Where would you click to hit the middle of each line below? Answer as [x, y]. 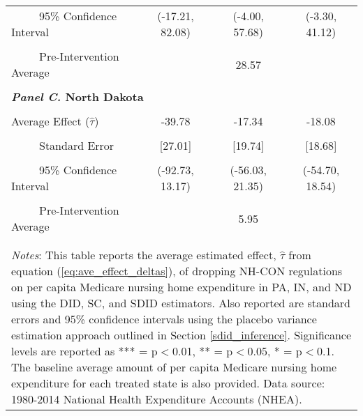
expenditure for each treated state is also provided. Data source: [168, 383]
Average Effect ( [51, 121]
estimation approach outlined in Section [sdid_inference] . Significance [181, 335]
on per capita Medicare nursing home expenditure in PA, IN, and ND [181, 287]
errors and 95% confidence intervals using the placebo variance [164, 319]
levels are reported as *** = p [84, 351]
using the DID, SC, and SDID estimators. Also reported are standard [181, 303]
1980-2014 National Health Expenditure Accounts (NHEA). [157, 399]
